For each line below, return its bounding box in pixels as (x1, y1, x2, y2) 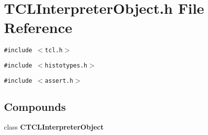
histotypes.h (45, 62, 87, 69)
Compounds (4, 99, 66, 114)
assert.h (45, 77, 73, 84)
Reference (4, 17, 72, 37)
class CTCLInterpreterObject (4, 122, 104, 132)
